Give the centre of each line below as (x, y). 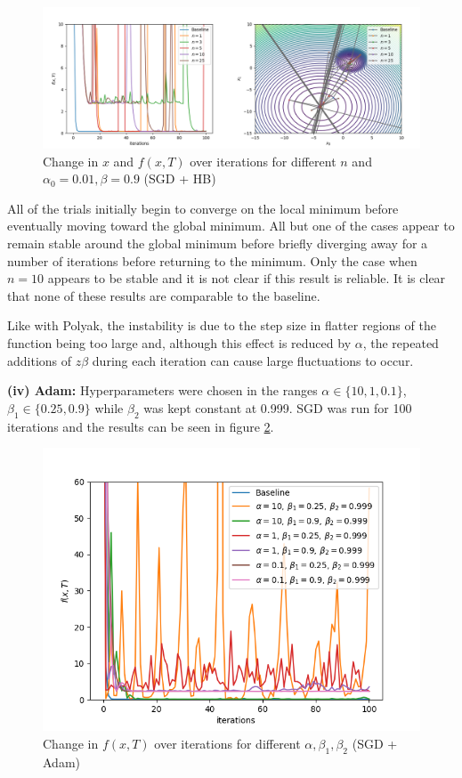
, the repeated (401, 342)
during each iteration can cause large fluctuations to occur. (253, 360)
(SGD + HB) (180, 178)
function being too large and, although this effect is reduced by (179, 342)
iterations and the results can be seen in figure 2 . (141, 426)
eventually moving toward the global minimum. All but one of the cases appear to (231, 226)
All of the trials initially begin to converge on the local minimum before (203, 208)
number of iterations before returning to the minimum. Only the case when (212, 260)
